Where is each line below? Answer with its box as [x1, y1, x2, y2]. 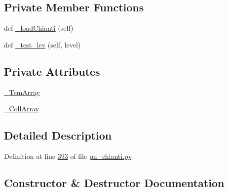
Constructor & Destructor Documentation [4, 175, 225, 190]
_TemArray [4, 87, 40, 97]
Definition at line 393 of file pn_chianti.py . [4, 150, 133, 161]
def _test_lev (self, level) [4, 39, 81, 49]
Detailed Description [4, 128, 112, 143]
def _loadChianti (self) [4, 23, 74, 33]
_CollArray [4, 103, 39, 114]
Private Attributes [4, 63, 100, 79]
